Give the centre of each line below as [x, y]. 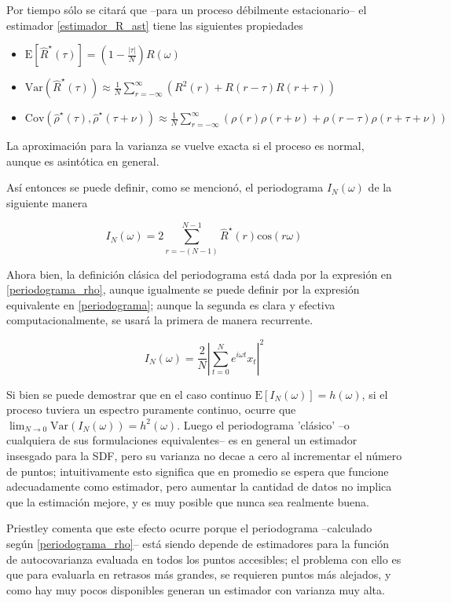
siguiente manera [47, 202]
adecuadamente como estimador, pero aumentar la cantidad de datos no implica [199, 486]
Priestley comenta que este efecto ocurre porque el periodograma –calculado [189, 528]
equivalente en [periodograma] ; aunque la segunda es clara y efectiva [171, 304]
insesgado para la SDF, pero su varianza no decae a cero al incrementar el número [204, 455]
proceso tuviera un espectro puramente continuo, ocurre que [151, 409]
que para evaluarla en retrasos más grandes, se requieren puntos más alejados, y [199, 574]
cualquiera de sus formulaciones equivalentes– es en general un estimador [182, 440]
